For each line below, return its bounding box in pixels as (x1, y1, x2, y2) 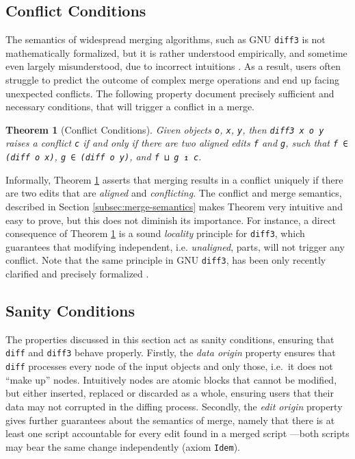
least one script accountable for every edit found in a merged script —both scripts (5, 426, 350, 441)
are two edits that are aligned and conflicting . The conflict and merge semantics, (5, 186, 342, 200)
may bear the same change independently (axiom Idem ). (5, 439, 240, 454)
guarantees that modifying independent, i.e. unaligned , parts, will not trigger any (5, 239, 345, 253)
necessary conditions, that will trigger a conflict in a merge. (5, 99, 254, 114)
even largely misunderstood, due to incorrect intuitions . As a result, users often (5, 59, 341, 73)
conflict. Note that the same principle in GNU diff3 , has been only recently (5, 253, 326, 267)
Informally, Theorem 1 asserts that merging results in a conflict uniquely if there (5, 172, 343, 186)
